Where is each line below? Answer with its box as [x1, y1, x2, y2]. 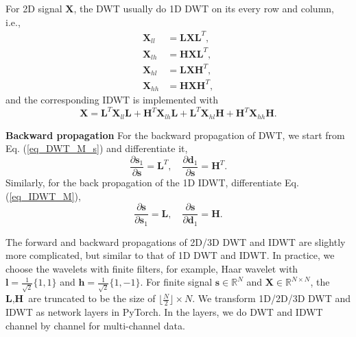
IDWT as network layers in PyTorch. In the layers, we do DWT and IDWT [5, 304, 323, 319]
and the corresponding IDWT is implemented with [5, 92, 218, 107]
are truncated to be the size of [28, 291, 156, 305]
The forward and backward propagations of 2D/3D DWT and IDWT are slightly [5, 234, 346, 249]
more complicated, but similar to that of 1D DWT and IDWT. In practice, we [5, 248, 335, 262]
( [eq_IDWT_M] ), [5, 188, 81, 203]
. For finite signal [140, 275, 213, 289]
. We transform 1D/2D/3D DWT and [192, 291, 351, 305]
